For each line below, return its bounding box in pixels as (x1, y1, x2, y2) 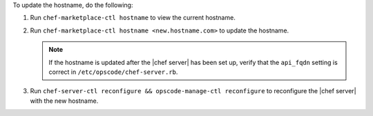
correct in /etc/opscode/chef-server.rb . (48, 68, 178, 76)
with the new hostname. (30, 97, 99, 105)
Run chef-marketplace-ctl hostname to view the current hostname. (30, 14, 236, 22)
